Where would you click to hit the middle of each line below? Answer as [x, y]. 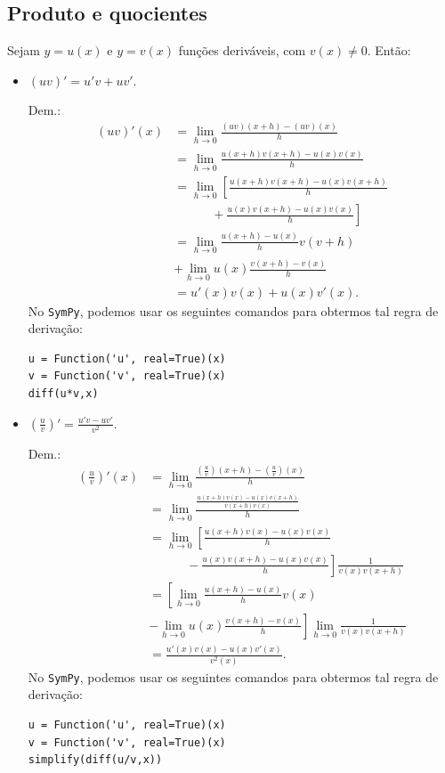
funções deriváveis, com [242, 50]
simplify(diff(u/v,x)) [95, 760]
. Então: [389, 50]
